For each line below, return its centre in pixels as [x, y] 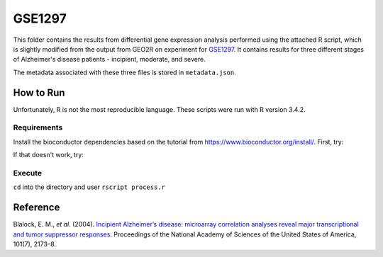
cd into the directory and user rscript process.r [89, 187]
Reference [37, 208]
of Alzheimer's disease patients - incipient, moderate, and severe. [109, 59]
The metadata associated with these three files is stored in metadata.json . [125, 72]
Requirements [38, 127]
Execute [28, 173]
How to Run [39, 92]
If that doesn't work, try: [49, 155]
